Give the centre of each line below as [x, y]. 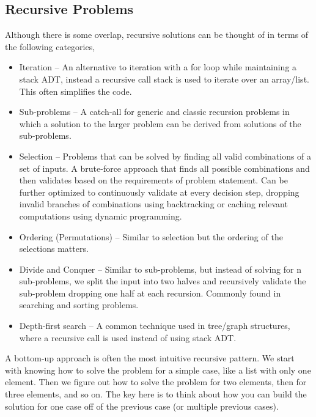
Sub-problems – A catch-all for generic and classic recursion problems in [154, 112]
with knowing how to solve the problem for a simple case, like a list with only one [158, 370]
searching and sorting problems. [79, 305]
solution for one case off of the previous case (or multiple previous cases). [142, 406]
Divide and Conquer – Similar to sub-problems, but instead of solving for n [160, 269]
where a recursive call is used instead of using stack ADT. [128, 337]
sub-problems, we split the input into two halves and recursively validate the [163, 281]
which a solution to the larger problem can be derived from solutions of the [160, 123]
